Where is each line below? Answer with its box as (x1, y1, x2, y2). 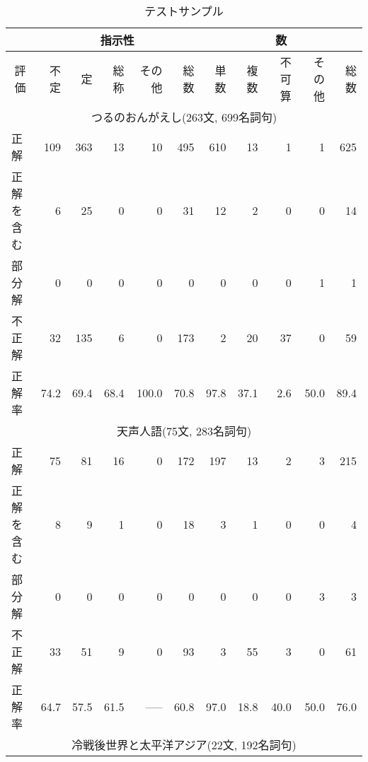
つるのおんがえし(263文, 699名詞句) (91, 109, 277, 125)
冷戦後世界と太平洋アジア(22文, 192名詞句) (71, 737, 297, 753)
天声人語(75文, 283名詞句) (116, 423, 252, 439)
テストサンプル (144, 3, 224, 19)
